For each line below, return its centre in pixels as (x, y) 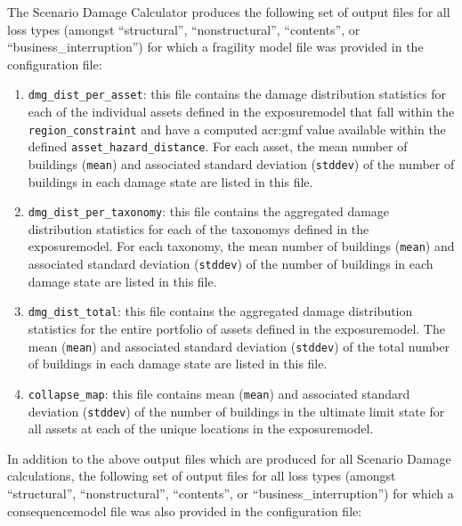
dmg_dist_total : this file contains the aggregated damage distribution (220, 311)
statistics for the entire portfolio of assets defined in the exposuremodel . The (236, 328)
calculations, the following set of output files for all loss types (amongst (202, 476)
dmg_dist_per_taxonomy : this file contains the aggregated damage (209, 211)
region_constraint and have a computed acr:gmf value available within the (237, 129)
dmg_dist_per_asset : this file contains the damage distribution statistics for (237, 94)
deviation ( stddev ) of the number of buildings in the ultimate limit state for (236, 411)
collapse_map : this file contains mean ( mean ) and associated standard (219, 393)
